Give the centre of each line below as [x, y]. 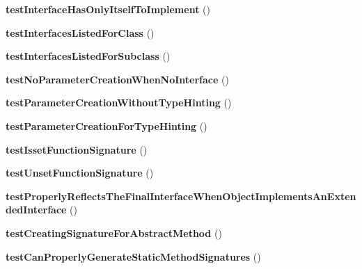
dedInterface [36, 210]
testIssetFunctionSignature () [77, 149]
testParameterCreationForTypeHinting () [107, 125]
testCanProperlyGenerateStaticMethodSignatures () [133, 256]
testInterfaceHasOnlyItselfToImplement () [108, 9]
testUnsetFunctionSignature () [80, 173]
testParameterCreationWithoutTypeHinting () [119, 103]
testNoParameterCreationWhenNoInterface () [117, 79]
